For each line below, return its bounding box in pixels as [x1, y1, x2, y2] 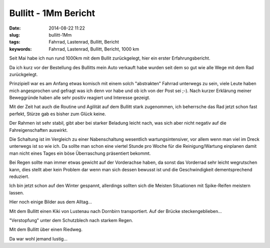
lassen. [9, 189, 24, 195]
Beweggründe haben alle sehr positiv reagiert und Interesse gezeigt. [9, 95, 150, 101]
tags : [9, 39, 20, 45]
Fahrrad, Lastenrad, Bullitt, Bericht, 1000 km [48, 46, 139, 52]
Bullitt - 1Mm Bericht [9, 8, 95, 19]
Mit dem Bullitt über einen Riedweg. [9, 226, 82, 232]
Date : [9, 25, 21, 31]
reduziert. [9, 173, 29, 179]
